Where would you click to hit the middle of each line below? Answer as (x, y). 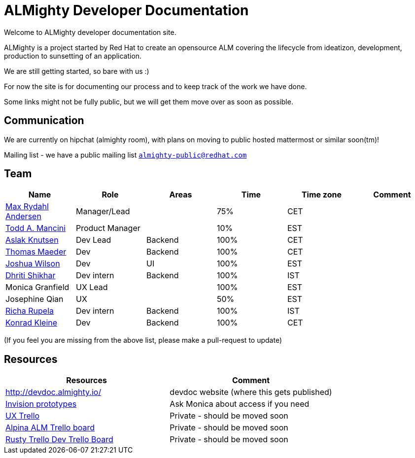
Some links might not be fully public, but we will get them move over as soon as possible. (149, 101)
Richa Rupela (30, 311)
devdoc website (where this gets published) (251, 392)
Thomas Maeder (36, 252)
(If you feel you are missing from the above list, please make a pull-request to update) (143, 340)
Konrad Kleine (32, 323)
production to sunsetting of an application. (73, 56)
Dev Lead (93, 240)
